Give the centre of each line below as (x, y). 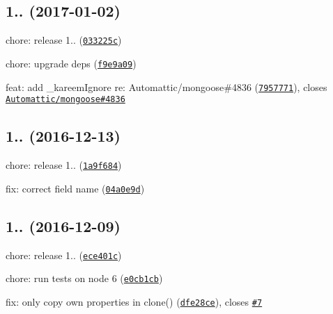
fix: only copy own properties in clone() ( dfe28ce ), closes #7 (134, 301)
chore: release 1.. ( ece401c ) (64, 255)
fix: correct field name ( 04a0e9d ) (75, 188)
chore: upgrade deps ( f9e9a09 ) (71, 63)
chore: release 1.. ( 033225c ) (64, 40)
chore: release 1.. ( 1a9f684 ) (64, 165)
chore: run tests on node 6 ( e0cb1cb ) (84, 278)
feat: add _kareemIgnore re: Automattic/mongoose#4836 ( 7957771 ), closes (166, 86)
